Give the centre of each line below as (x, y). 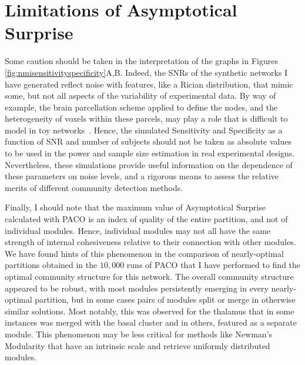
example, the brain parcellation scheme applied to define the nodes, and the (141, 107)
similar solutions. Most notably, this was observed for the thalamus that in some (150, 311)
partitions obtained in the (51, 265)
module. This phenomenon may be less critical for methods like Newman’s (139, 334)
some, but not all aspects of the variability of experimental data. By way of (140, 96)
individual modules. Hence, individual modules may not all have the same (138, 230)
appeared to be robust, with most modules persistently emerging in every (137, 288)
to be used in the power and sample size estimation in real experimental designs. (150, 153)
